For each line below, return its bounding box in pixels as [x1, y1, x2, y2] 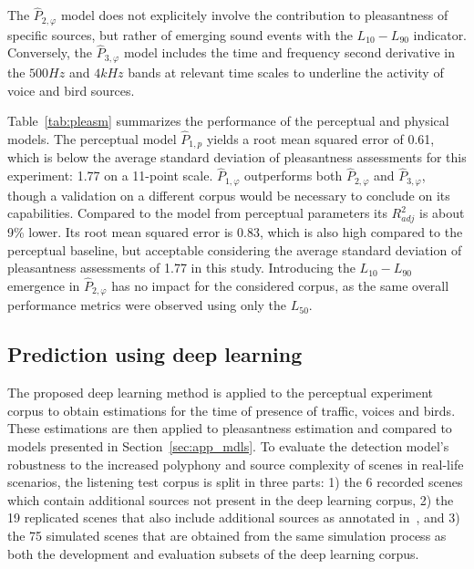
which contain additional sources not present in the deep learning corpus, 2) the [7, 490, 454, 509]
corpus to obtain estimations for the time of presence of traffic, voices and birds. [7, 400, 456, 419]
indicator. [413, 25, 468, 44]
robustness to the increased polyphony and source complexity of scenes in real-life [7, 454, 464, 473]
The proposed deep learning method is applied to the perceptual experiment [7, 383, 433, 402]
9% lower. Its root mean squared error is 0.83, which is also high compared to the [7, 222, 463, 241]
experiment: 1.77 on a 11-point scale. [7, 166, 213, 185]
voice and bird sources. [7, 80, 135, 99]
